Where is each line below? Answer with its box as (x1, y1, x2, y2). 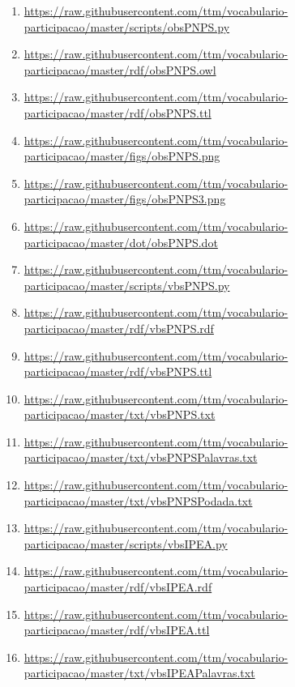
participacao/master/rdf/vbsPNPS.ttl (24, 363, 212, 380)
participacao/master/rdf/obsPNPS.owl (24, 61, 216, 78)
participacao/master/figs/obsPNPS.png (24, 147, 220, 164)
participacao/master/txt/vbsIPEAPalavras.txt (24, 664, 255, 681)
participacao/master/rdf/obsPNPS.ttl (24, 104, 212, 121)
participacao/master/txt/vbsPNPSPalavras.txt (24, 449, 258, 466)
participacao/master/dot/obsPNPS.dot (24, 233, 218, 250)
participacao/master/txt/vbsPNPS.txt (24, 406, 216, 423)
